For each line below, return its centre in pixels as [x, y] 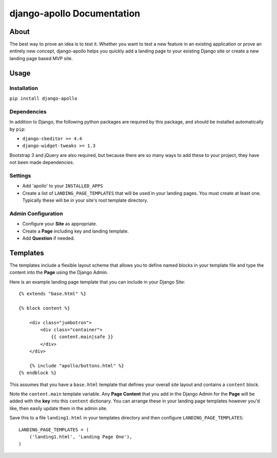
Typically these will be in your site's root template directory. [85, 200]
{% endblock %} [38, 373]
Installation [24, 88]
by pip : [17, 129]
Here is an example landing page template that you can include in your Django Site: [97, 282]
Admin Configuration [36, 214]
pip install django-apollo [43, 99]
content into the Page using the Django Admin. [59, 272]
